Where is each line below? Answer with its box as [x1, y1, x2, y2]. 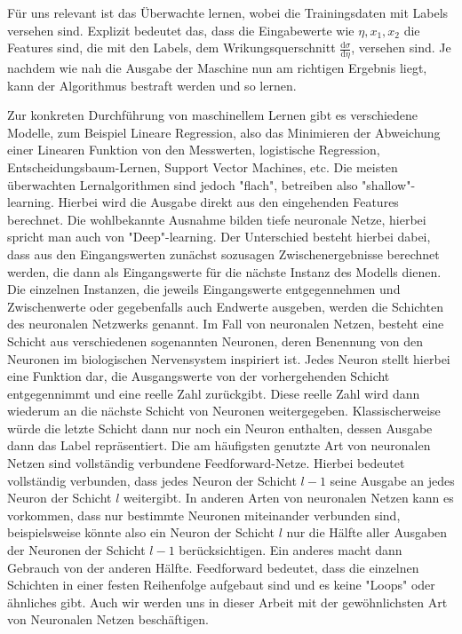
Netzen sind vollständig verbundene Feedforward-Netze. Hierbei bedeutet [7, 454, 405, 472]
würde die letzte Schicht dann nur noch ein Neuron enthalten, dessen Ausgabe [7, 418, 433, 437]
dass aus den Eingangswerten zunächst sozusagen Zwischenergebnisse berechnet [7, 244, 440, 263]
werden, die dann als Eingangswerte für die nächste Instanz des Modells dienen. [7, 262, 442, 281]
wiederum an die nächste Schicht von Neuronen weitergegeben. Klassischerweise [7, 401, 441, 420]
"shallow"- [362, 175, 416, 194]
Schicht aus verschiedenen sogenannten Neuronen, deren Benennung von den [7, 331, 423, 350]
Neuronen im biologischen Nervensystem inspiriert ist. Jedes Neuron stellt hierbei [7, 349, 450, 368]
